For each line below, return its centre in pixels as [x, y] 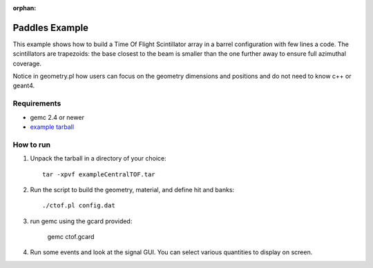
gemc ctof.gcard [71, 237]
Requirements [37, 103]
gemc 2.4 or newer [57, 117]
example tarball [52, 127]
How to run [32, 145]
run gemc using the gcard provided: [81, 221]
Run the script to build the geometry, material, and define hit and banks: [132, 189]
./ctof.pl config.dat [79, 206]
